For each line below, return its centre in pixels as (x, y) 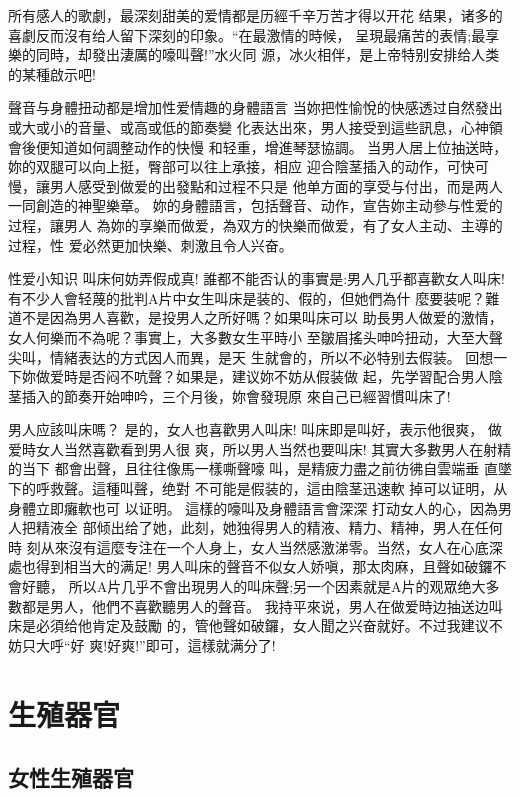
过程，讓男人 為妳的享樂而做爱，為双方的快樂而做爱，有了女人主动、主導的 (255, 224)
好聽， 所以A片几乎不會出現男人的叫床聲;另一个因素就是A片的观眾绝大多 (260, 586)
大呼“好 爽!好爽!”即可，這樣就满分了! (155, 644)
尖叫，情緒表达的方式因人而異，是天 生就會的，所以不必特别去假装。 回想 (251, 356)
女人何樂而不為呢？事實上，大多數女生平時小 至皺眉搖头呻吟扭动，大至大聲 (255, 336)
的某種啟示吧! (52, 73)
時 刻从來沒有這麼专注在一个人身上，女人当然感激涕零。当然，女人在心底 (248, 546)
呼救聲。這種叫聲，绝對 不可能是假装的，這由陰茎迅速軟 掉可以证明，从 (271, 488)
